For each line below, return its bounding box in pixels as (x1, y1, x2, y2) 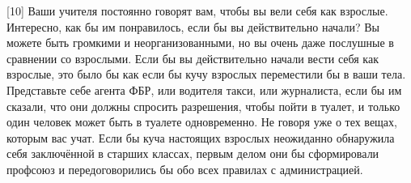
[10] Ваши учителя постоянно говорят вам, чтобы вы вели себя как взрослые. (6, 2, 388, 19)
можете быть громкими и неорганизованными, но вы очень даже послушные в (6, 34, 394, 51)
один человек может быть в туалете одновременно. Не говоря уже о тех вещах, (6, 113, 397, 130)
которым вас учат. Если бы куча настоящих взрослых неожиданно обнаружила (6, 129, 395, 146)
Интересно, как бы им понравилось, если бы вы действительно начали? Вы (6, 18, 379, 35)
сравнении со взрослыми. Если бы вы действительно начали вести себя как (6, 49, 379, 66)
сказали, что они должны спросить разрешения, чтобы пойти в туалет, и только (6, 97, 400, 114)
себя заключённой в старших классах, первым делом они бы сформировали (6, 145, 379, 162)
